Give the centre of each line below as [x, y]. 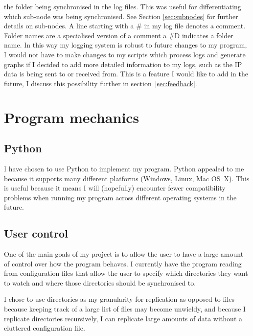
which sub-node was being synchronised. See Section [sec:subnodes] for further [121, 16]
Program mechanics [72, 117]
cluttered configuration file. [45, 328]
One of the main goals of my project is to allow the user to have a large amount [124, 254]
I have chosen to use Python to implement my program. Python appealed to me [124, 168]
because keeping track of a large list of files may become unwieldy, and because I [125, 309]
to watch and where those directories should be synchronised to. [100, 282]
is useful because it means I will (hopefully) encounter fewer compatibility [115, 188]
